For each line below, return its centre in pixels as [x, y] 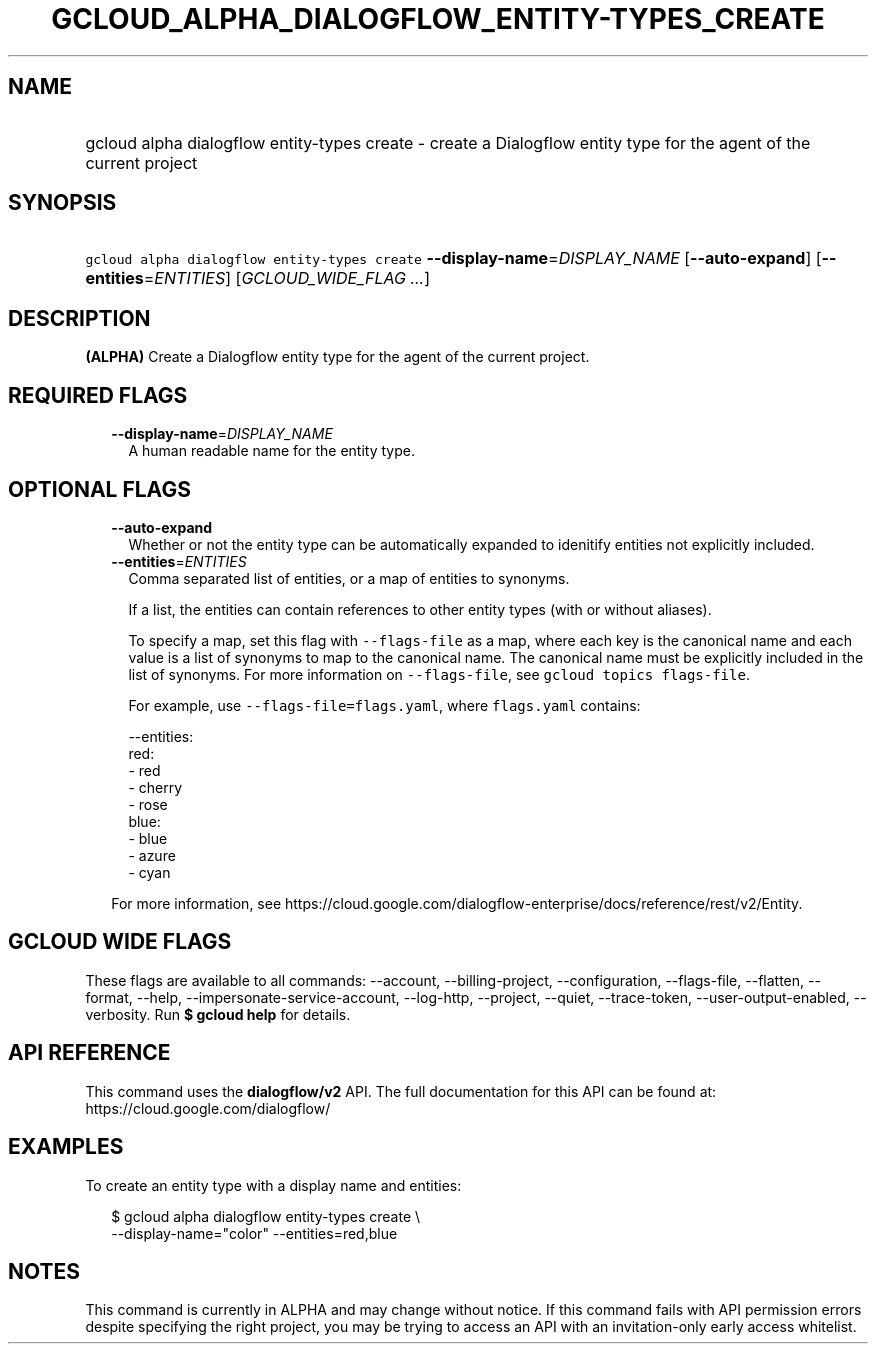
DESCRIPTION [79, 318]
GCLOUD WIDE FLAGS [120, 942]
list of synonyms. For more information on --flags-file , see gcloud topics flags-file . [439, 674]
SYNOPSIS [62, 203]
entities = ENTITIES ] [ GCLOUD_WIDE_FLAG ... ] [258, 278]
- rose [148, 804]
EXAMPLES [66, 1147]
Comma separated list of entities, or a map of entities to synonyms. [349, 578]
